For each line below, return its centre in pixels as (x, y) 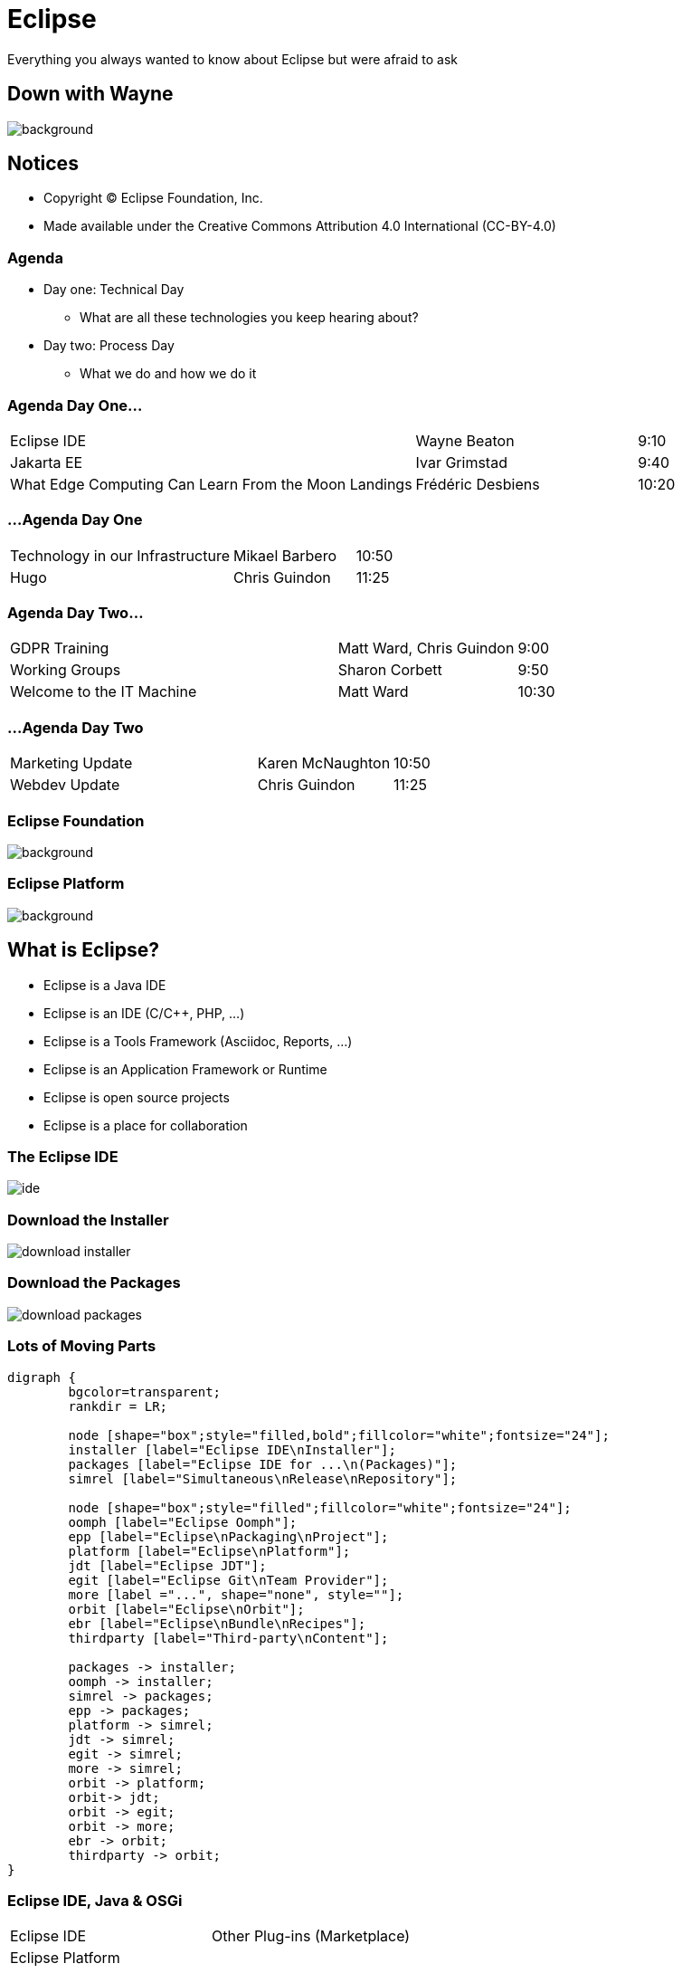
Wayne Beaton (465, 440)
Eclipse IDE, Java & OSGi (95, 1900)
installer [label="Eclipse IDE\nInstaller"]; (232, 1449)
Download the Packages (94, 1283)
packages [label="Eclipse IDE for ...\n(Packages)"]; (263, 1464)
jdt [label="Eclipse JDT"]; (167, 1565)
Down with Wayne (90, 94)
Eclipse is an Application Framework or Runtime (185, 1069)
